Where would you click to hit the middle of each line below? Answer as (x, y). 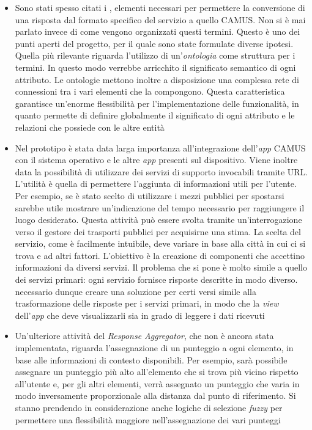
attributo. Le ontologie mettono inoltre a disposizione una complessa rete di (157, 79)
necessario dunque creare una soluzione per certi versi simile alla (136, 291)
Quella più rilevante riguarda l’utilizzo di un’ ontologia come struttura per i (155, 55)
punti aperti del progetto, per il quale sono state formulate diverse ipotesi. (154, 43)
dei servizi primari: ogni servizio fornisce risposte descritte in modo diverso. (156, 279)
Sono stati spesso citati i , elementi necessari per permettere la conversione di (160, 7)
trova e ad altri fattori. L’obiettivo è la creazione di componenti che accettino (160, 255)
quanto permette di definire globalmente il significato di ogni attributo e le (155, 115)
